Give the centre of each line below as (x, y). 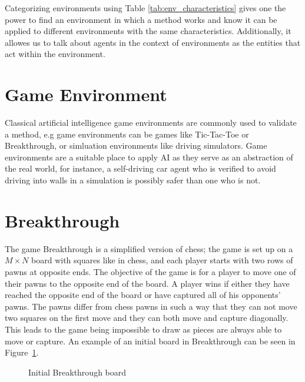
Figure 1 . (22, 352)
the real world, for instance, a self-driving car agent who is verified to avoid (140, 168)
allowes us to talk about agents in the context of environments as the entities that (153, 42)
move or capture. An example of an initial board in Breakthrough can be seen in (150, 341)
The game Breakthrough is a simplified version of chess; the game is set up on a (149, 248)
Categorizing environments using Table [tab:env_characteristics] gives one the (145, 8)
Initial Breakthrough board (77, 372)
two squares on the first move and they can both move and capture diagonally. (147, 318)
